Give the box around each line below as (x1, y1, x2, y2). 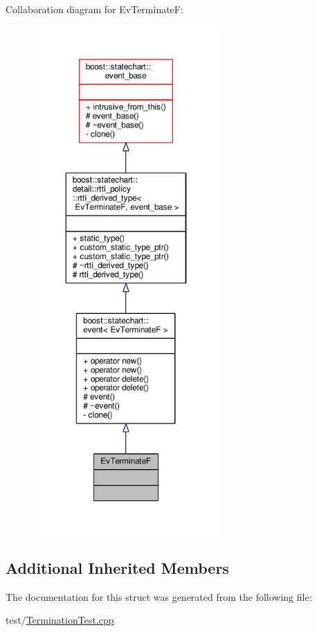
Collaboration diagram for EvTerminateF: (6, 2, 183, 16)
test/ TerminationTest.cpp (6, 613, 114, 627)
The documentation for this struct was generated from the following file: (6, 589, 312, 604)
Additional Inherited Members (6, 556, 229, 578)
